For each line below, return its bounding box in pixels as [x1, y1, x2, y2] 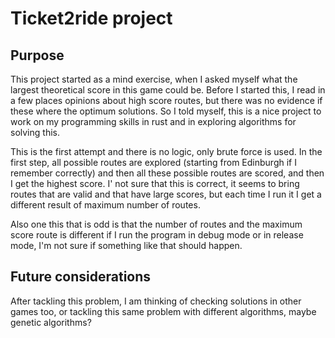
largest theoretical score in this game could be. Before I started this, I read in [10, 84, 326, 96]
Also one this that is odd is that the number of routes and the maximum [10, 218, 303, 230]
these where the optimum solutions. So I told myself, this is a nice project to [10, 105, 322, 117]
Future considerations [10, 268, 152, 286]
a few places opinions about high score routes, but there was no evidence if [10, 95, 323, 106]
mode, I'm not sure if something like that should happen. [10, 240, 243, 251]
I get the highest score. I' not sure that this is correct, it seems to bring [10, 178, 300, 189]
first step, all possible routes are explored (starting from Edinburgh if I [10, 157, 297, 168]
